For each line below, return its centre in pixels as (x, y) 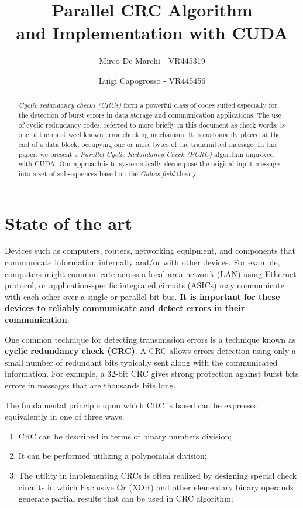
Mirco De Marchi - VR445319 (152, 61)
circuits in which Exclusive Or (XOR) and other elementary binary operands (156, 487)
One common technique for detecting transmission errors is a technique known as (150, 339)
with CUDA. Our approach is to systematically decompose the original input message (149, 164)
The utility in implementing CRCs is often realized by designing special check (158, 475)
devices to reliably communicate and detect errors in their (125, 308)
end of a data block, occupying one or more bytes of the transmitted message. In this (148, 144)
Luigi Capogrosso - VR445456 (152, 80)
